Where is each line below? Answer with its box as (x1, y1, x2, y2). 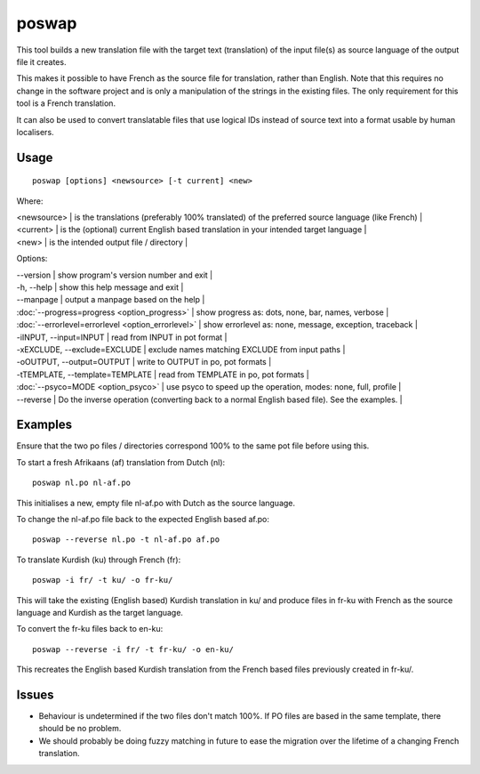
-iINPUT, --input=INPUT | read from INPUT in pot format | (16, 332, 228, 343)
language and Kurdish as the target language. (16, 607, 184, 617)
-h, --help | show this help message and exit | (16, 282, 184, 293)
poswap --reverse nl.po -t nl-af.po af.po (32, 535, 220, 544)
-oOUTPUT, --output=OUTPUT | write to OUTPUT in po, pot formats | (16, 357, 272, 367)
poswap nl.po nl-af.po (32, 478, 132, 488)
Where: (16, 196, 44, 206)
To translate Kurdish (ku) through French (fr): (16, 554, 181, 565)
